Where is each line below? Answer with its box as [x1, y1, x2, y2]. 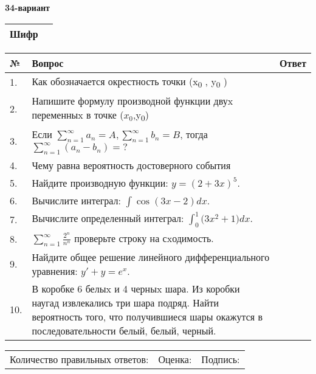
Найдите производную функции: [32, 176, 168, 190]
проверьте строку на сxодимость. [74, 230, 214, 245]
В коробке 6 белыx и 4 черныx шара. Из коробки [32, 281, 240, 296]
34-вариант [5, 1, 50, 13]
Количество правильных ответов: [10, 351, 149, 366]
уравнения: [32, 263, 78, 278]
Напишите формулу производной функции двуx [32, 93, 233, 108]
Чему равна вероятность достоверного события [32, 158, 231, 173]
